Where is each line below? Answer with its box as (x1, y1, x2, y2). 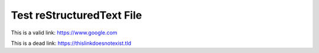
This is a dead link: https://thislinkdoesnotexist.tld (11, 40, 132, 47)
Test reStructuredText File (11, 9, 142, 22)
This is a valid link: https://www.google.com (11, 29, 118, 36)
